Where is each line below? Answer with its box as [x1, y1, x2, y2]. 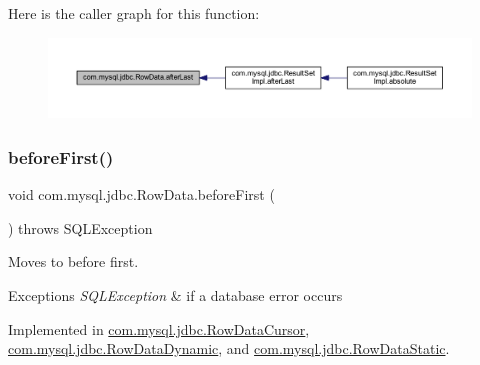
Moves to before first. [8, 251, 139, 272]
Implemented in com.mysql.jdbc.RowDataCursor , [8, 318, 310, 339]
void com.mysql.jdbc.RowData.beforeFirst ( [8, 184, 275, 205]
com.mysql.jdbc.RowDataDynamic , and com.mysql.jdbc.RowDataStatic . [8, 338, 450, 359]
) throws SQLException [8, 217, 153, 238]
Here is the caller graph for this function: [8, 3, 260, 23]
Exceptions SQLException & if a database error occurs [8, 284, 343, 305]
